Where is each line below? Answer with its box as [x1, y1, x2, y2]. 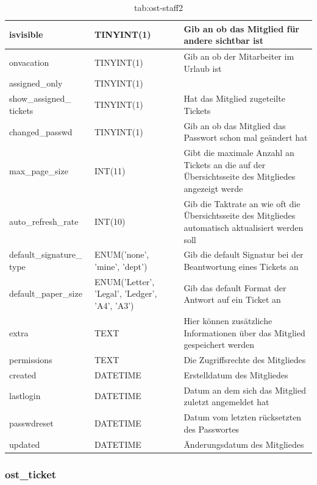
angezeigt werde [183, 182, 243, 194]
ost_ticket [5, 466, 57, 481]
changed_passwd [9, 125, 73, 138]
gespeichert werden [183, 338, 255, 351]
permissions [9, 353, 52, 366]
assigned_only [9, 77, 63, 90]
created [9, 368, 37, 381]
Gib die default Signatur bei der [183, 248, 304, 261]
